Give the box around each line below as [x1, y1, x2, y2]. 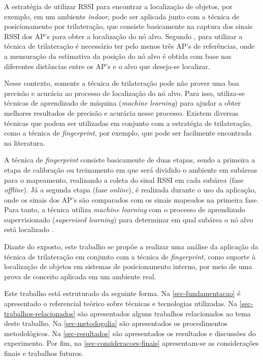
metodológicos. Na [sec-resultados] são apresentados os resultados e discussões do [4, 328, 256, 338]
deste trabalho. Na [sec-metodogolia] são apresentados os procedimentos [4, 318, 227, 329]
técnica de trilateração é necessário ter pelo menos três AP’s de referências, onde [4, 41, 255, 51]
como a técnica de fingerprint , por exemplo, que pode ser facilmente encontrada [4, 127, 252, 138]
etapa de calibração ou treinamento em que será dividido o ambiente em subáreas [4, 164, 257, 175]
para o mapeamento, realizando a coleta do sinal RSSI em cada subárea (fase [4, 174, 244, 185]
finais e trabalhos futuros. [4, 348, 84, 358]
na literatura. [4, 137, 45, 148]
